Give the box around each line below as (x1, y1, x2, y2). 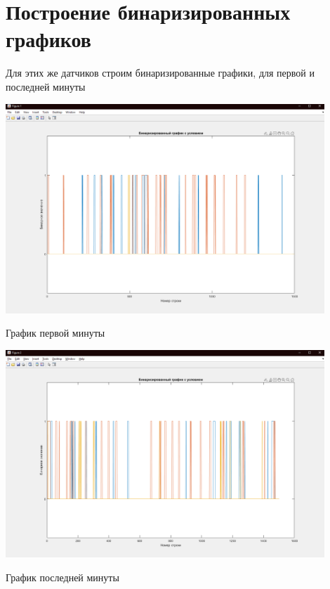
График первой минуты (6, 325, 105, 340)
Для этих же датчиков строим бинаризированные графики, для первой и (6, 65, 315, 80)
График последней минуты (6, 569, 119, 584)
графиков (6, 25, 91, 53)
